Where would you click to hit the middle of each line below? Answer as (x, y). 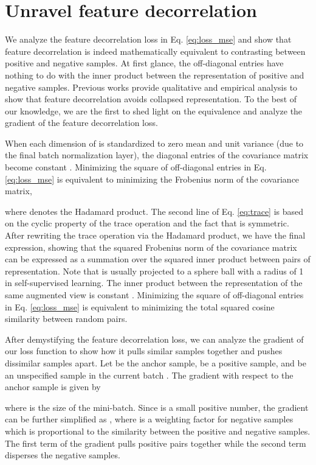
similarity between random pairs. (66, 319)
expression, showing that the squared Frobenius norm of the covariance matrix (151, 247)
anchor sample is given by (53, 387)
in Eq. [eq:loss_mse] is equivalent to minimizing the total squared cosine (140, 306)
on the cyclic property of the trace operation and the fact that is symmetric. (147, 223)
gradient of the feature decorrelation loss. (81, 123)
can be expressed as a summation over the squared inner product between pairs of (158, 259)
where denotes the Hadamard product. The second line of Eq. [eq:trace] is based (154, 211)
